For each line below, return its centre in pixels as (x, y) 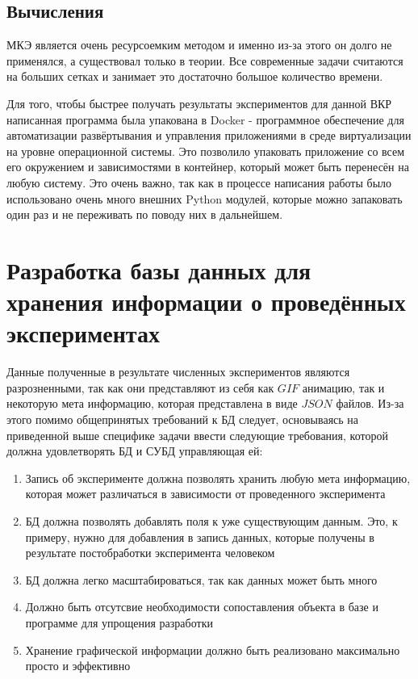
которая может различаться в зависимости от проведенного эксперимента (205, 494)
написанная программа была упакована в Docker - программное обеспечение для (205, 119)
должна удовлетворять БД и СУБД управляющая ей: (135, 451)
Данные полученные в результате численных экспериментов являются (178, 372)
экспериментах (83, 333)
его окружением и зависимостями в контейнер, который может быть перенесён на (208, 167)
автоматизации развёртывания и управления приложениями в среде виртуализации (209, 135)
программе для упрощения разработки (119, 622)
